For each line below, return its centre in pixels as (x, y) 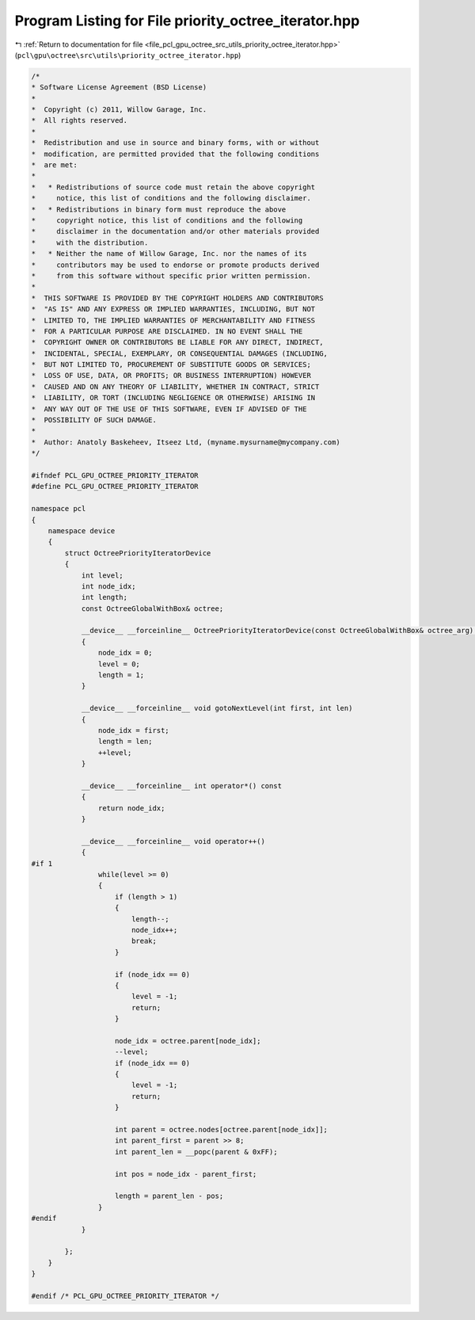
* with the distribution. (90, 242)
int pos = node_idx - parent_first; (186, 1174)
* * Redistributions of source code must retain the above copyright (173, 187)
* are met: (55, 165)
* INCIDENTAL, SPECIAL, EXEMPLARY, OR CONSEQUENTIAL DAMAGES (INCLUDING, (180, 353)
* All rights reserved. (80, 120)
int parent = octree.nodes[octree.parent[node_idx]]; (222, 1130)
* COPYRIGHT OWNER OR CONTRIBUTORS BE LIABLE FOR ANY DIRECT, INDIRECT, (177, 342)
